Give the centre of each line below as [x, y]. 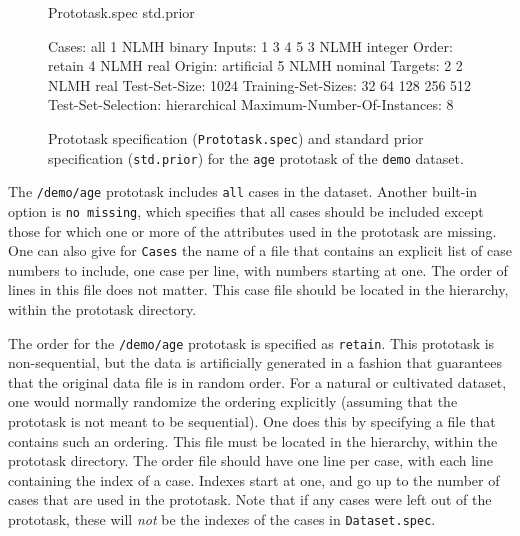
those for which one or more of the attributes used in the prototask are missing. [252, 230]
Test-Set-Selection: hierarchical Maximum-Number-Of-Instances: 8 [251, 104]
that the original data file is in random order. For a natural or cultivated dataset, [257, 381]
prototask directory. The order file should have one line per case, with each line [251, 460]
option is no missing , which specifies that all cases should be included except [246, 210]
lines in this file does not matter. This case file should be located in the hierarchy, [258, 289]
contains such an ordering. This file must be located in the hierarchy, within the [253, 440]
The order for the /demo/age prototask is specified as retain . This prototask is [251, 342]
